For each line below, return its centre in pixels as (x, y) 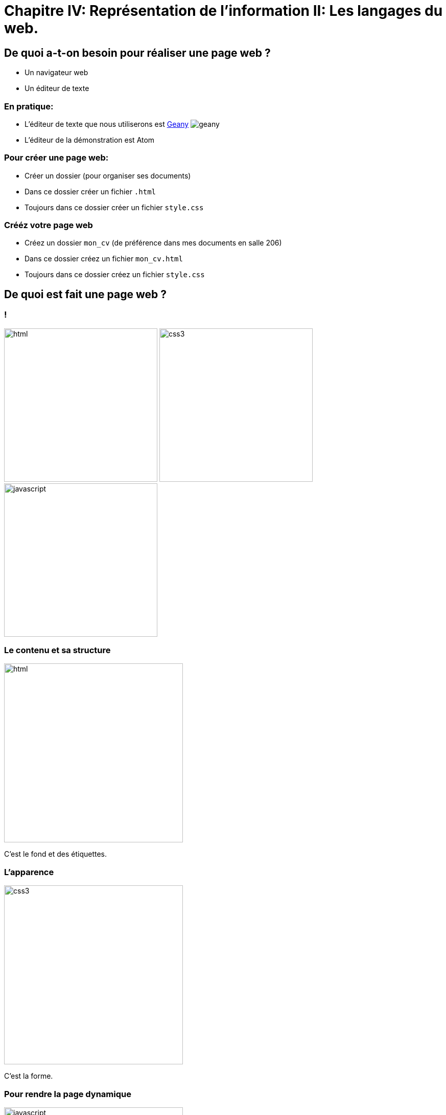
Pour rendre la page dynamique (68, 1094)
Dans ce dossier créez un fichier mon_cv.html (104, 259)
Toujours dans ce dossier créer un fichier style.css (114, 207)
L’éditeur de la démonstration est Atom (90, 140)
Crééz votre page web (49, 225)
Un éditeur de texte (57, 88)
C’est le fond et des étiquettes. (56, 854)
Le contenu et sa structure (57, 650)
